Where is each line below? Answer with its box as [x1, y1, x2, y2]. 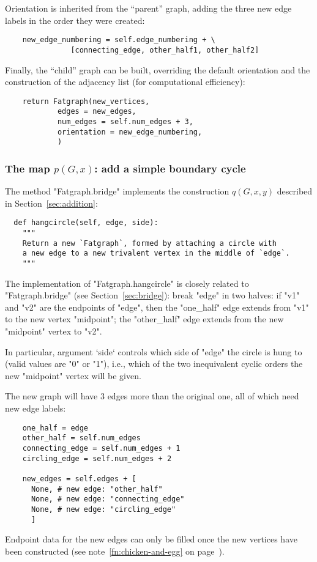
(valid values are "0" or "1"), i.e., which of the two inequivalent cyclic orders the [5, 357, 303, 370]
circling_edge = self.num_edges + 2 [22, 454, 172, 463]
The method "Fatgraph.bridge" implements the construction [5, 185, 229, 198]
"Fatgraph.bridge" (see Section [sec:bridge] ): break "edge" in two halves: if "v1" [5, 289, 300, 301]
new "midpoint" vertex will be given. [5, 369, 141, 382]
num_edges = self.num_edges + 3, [57, 117, 193, 126]
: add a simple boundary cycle [94, 160, 246, 176]
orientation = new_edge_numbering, [57, 127, 203, 136]
